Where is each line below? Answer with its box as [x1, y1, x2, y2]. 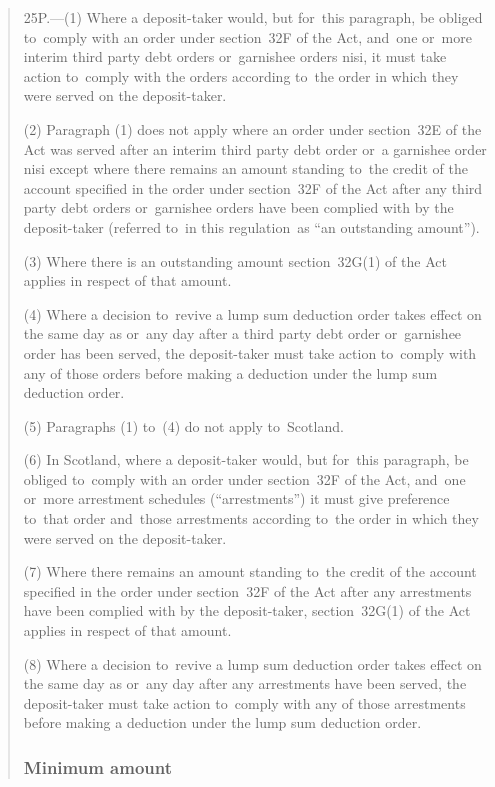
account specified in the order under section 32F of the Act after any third [23, 177, 483, 198]
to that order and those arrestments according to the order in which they [23, 508, 479, 529]
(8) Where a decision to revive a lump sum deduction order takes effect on [23, 653, 482, 674]
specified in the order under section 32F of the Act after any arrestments [23, 580, 472, 601]
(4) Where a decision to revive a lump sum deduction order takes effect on [23, 303, 482, 324]
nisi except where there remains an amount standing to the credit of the [23, 158, 468, 179]
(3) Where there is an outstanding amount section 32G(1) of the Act [23, 250, 447, 271]
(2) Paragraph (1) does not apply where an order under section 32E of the [23, 118, 482, 139]
